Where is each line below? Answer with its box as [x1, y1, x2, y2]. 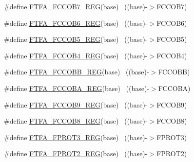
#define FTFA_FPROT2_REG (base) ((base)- [4, 148, 148, 159]
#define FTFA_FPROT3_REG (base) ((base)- [4, 132, 148, 142]
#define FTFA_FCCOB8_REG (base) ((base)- [4, 116, 148, 126]
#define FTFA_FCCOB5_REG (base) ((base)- [4, 34, 148, 44]
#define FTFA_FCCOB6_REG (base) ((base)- [4, 18, 148, 28]
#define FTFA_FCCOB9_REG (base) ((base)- [4, 99, 148, 109]
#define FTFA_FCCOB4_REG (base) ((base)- [4, 50, 148, 60]
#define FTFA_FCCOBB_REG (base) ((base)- [4, 67, 149, 77]
